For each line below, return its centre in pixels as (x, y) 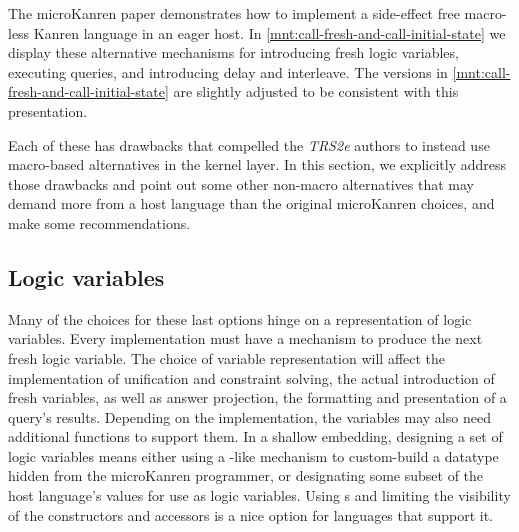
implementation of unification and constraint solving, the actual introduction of (251, 377)
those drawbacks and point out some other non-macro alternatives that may (241, 183)
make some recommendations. (99, 222)
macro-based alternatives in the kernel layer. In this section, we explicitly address (257, 164)
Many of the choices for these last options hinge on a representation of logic (240, 318)
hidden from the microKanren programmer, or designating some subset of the (246, 475)
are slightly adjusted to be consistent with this (316, 91)
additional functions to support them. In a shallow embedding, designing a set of (255, 436)
